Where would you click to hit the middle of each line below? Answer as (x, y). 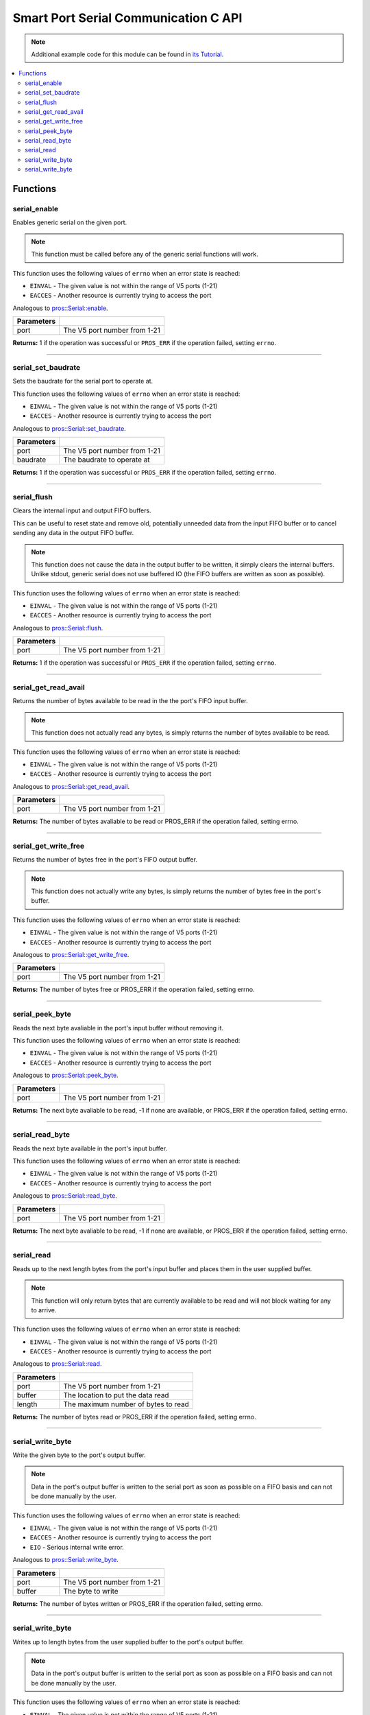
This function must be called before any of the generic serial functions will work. (145, 255)
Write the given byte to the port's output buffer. (79, 1455)
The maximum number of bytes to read (126, 1404)
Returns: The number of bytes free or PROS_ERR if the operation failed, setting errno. (134, 990)
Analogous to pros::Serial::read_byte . (65, 1196)
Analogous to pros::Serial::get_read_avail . (71, 786)
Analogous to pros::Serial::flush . (58, 628)
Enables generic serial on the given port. (70, 222)
